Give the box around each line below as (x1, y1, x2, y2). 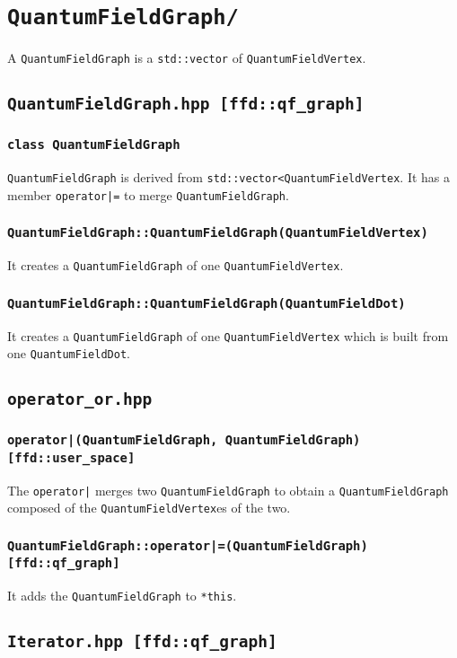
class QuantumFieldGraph (7, 137, 180, 153)
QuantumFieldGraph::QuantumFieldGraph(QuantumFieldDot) (7, 295, 406, 311)
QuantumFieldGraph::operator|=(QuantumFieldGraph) (7, 538, 368, 553)
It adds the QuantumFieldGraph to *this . (7, 586, 237, 605)
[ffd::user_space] (7, 450, 136, 465)
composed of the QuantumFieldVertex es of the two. (7, 498, 291, 517)
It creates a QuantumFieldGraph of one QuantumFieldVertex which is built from (7, 326, 449, 345)
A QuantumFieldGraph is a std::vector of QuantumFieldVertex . (7, 48, 366, 67)
